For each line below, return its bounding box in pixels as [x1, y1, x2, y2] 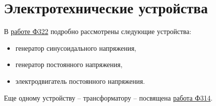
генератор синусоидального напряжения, [15, 42, 136, 53]
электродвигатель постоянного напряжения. [15, 75, 145, 86]
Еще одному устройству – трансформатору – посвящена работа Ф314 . [4, 92, 213, 103]
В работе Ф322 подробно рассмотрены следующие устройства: [4, 26, 191, 36]
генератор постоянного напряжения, [15, 59, 123, 70]
